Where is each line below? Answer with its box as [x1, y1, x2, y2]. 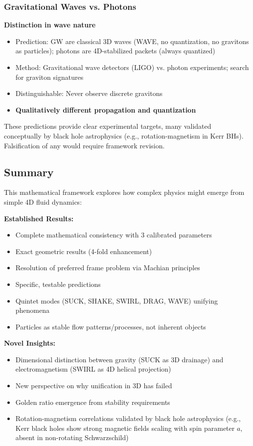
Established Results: [4, 213, 74, 223]
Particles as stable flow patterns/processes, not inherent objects [15, 321, 206, 331]
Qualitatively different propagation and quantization [15, 104, 196, 115]
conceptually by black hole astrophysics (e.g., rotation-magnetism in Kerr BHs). [4, 130, 244, 141]
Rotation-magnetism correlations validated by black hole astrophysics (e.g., [15, 413, 241, 423]
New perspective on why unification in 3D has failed [15, 380, 172, 391]
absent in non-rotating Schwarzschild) [15, 432, 129, 443]
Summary [4, 164, 54, 179]
